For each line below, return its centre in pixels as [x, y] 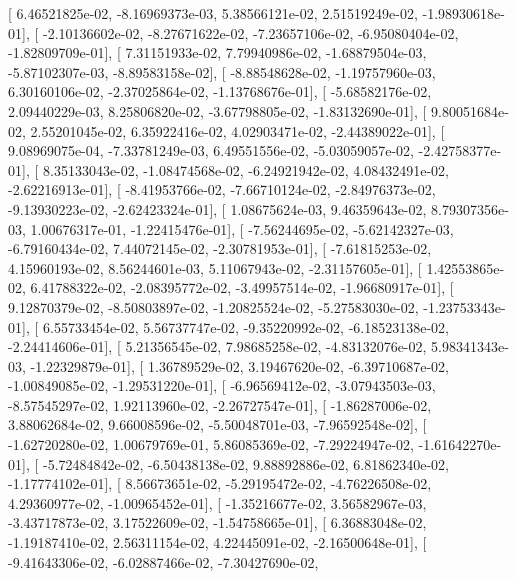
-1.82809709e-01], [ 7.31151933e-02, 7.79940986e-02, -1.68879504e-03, [217, 52]
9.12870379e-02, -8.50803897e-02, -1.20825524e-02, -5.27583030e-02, [213, 306]
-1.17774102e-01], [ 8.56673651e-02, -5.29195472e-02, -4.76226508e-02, [220, 483]
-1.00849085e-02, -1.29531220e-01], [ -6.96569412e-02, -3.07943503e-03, [222, 385]
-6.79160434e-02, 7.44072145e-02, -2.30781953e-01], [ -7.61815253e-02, [220, 248]
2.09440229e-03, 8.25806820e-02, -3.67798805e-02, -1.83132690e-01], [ [217, 110]
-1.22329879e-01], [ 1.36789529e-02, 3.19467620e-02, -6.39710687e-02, [239, 365]
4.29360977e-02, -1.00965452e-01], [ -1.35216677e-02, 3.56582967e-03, [217, 502]
